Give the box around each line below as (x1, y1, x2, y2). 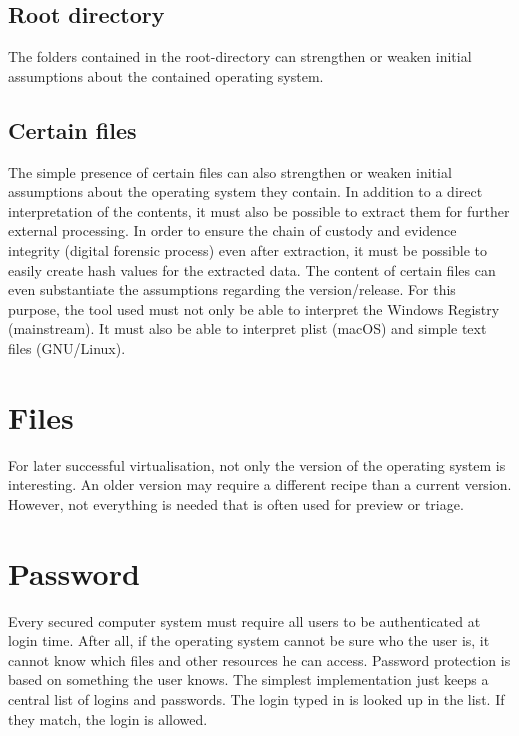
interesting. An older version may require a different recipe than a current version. (8, 474, 512, 495)
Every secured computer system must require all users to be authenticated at (8, 610, 481, 631)
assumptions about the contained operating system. (8, 65, 324, 86)
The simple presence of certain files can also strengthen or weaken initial (8, 161, 452, 182)
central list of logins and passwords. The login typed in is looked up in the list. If (8, 688, 505, 709)
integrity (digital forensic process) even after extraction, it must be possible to (8, 239, 487, 260)
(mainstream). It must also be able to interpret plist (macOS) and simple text (8, 318, 487, 339)
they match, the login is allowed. (8, 708, 208, 729)
